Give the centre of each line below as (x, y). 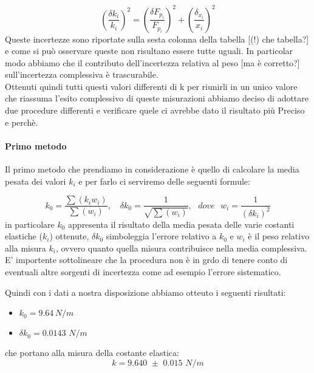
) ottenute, (69, 236)
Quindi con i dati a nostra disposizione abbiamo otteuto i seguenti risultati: (145, 292)
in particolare (30, 224)
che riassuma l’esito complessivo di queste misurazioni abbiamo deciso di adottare (157, 98)
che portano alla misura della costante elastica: (92, 353)
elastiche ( (24, 236)
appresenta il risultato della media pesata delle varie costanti (181, 224)
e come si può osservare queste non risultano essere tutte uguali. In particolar (149, 51)
